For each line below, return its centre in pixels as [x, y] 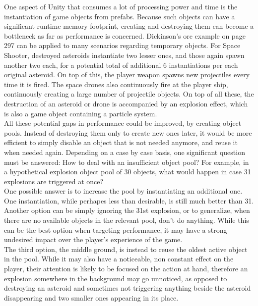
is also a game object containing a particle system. [81, 113]
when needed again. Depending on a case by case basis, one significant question [125, 152]
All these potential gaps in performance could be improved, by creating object [123, 123]
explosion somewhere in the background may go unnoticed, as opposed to [116, 278]
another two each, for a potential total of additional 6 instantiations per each [121, 65]
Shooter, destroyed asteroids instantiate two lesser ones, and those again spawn [124, 55]
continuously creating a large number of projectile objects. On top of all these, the [129, 94]
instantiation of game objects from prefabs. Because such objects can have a [120, 16]
